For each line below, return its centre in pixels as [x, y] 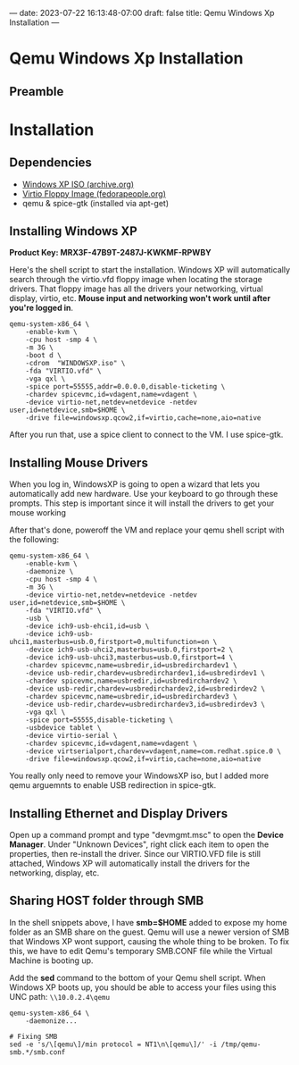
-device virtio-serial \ [71, 736]
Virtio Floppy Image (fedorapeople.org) [94, 193]
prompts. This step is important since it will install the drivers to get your [142, 503]
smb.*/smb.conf [37, 1052]
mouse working [38, 513]
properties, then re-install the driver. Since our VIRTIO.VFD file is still [135, 854]
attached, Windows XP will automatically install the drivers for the [129, 864]
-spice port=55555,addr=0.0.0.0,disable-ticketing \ [125, 387]
